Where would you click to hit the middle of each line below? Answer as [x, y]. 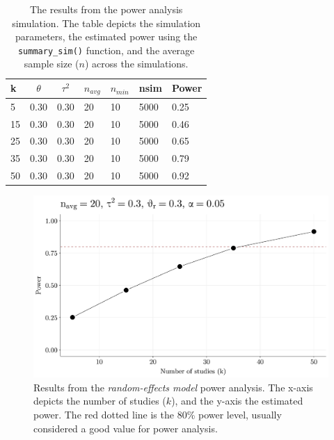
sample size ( [51, 64]
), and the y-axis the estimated [237, 401]
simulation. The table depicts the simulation [106, 23]
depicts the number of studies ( [100, 401]
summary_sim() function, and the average [106, 50]
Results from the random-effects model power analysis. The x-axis [173, 387]
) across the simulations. [136, 64]
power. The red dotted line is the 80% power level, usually [158, 415]
